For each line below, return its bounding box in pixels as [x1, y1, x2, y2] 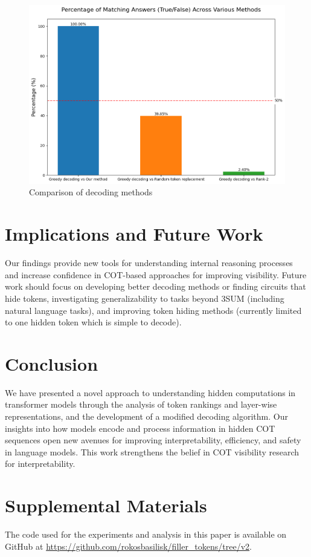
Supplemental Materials [5, 493, 207, 518]
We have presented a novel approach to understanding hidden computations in [5, 386, 296, 399]
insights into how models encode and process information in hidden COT [5, 422, 275, 434]
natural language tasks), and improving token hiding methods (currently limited [5, 304, 302, 316]
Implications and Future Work [5, 221, 263, 246]
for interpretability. [5, 457, 75, 470]
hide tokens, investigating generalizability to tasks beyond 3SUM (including [5, 292, 284, 304]
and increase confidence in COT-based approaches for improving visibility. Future [5, 268, 307, 281]
